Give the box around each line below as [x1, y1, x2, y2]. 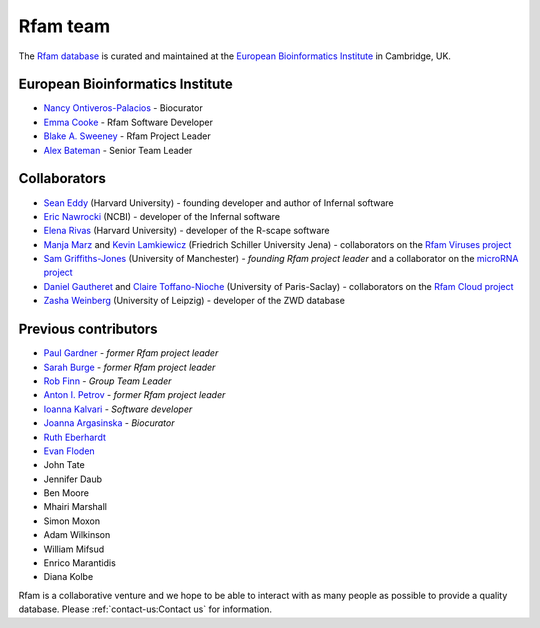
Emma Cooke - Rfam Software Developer [43, 116, 214, 128]
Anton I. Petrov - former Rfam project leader [43, 389, 226, 401]
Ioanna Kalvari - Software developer [43, 403, 193, 415]
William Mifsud [43, 543, 105, 555]
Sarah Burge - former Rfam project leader [43, 361, 216, 373]
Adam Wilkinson [43, 529, 111, 541]
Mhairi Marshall [43, 501, 108, 513]
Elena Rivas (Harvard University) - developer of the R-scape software [43, 225, 330, 237]
